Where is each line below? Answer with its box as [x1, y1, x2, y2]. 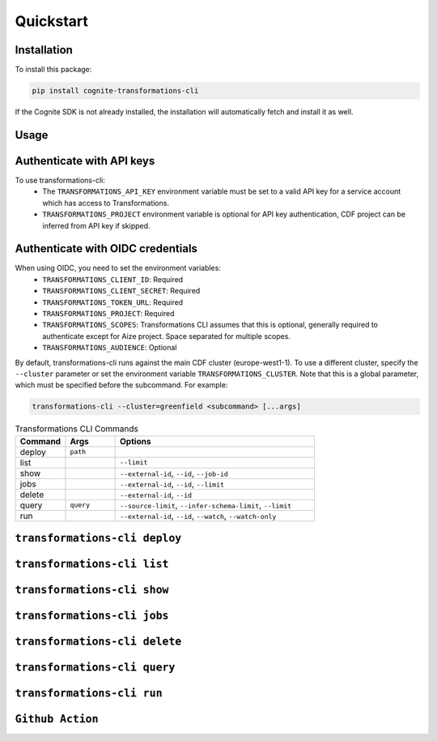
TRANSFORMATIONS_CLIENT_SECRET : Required [42, 286, 201, 296]
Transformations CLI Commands [15, 423, 139, 435]
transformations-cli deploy [15, 532, 182, 545]
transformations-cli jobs [15, 609, 169, 623]
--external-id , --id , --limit [120, 478, 225, 490]
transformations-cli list [15, 558, 169, 571]
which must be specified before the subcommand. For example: [15, 380, 228, 390]
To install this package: [15, 65, 92, 75]
